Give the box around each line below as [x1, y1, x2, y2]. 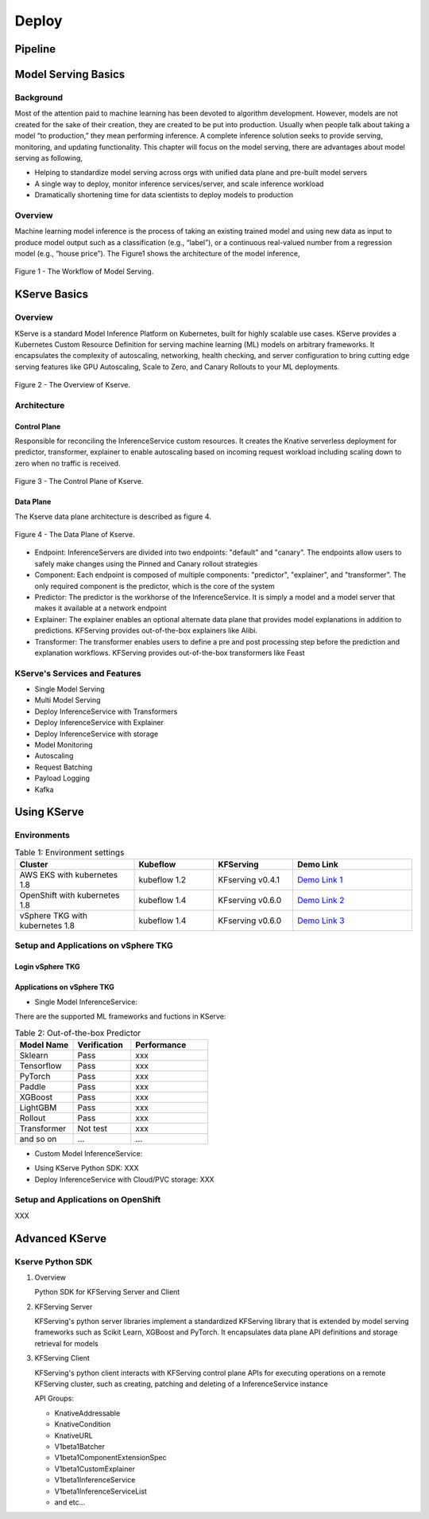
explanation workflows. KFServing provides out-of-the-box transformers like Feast [34, 648, 305, 657]
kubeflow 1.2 [138, 874, 187, 886]
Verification [77, 1039, 123, 1050]
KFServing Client [34, 1353, 91, 1363]
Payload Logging [34, 773, 91, 783]
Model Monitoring [34, 740, 93, 750]
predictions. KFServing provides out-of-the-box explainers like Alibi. [34, 625, 258, 636]
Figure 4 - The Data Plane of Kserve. [14, 530, 135, 539]
